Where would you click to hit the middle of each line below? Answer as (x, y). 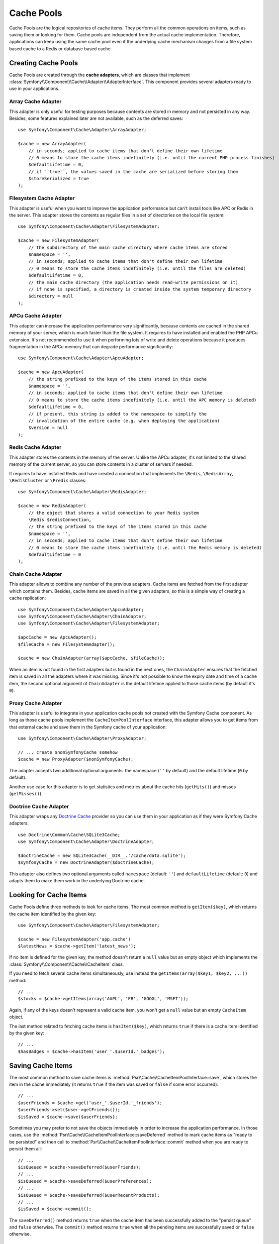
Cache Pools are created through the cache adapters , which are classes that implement (99, 75)
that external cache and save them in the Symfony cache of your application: (88, 727)
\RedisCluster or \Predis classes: (48, 480)
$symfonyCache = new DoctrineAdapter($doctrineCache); (86, 863)
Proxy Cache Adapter (36, 703)
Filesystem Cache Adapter (42, 198)
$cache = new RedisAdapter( (52, 506)
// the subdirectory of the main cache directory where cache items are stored (128, 247)
